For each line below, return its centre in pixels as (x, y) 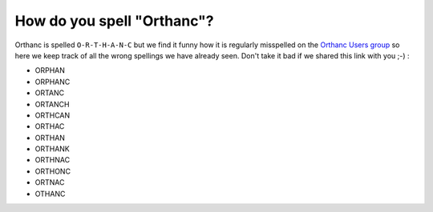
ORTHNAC (53, 160)
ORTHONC (53, 171)
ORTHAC (50, 126)
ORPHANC (53, 82)
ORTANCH (52, 104)
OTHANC (50, 194)
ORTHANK (52, 149)
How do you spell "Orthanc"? (114, 21)
